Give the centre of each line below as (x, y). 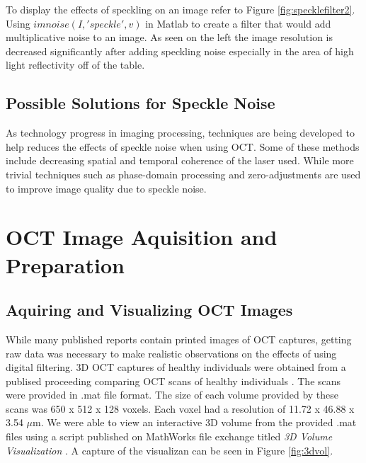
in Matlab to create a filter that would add (238, 23)
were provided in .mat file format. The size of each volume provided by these (172, 395)
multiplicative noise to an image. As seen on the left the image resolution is (169, 37)
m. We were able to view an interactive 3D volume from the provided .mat (195, 422)
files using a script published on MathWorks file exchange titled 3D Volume (169, 436)
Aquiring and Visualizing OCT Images (149, 310)
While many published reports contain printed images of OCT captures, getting (179, 339)
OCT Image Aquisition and (142, 237)
